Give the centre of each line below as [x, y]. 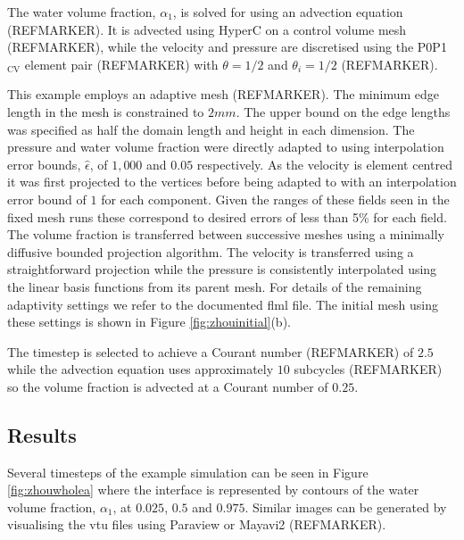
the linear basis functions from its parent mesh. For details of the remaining [215, 286]
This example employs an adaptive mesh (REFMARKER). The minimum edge [223, 94]
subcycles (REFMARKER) [368, 369]
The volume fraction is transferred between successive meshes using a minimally [226, 234]
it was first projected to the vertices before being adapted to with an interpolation [232, 182]
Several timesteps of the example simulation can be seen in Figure [188, 472]
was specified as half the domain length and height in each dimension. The [211, 129]
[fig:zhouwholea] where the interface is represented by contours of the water [213, 490]
